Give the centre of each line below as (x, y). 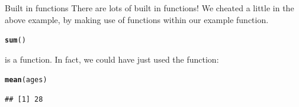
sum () (15, 40)
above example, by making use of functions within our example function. (137, 19)
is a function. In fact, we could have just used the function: (112, 59)
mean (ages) (26, 80)
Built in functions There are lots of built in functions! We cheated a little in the (149, 8)
